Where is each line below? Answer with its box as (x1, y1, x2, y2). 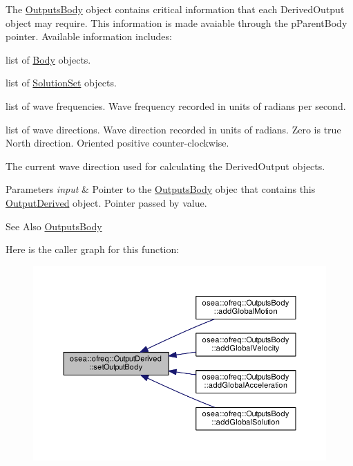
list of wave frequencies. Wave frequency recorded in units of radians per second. (6, 98, 346, 113)
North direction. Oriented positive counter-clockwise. (6, 136, 229, 150)
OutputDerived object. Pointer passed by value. (6, 195, 207, 209)
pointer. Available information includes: (6, 29, 172, 44)
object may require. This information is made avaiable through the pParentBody (6, 15, 347, 30)
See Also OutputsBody (6, 218, 102, 233)
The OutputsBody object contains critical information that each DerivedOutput (6, 2, 345, 16)
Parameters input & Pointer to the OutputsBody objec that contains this (6, 182, 316, 196)
